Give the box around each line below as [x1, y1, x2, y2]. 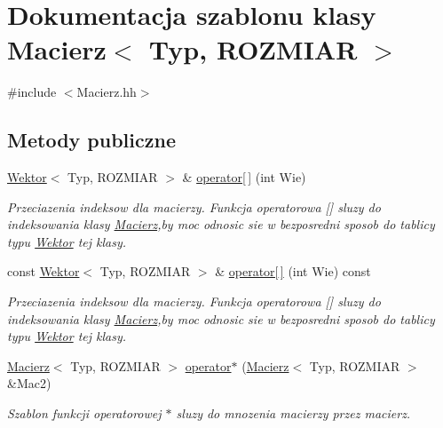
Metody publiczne [7, 126, 176, 154]
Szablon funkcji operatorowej [7, 404, 162, 423]
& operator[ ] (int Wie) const [215, 262, 371, 281]
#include [7, 83, 57, 101]
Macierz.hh [76, 83, 137, 101]
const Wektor [7, 262, 80, 281]
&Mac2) [7, 374, 51, 392]
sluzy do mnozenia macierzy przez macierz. [176, 404, 411, 423]
